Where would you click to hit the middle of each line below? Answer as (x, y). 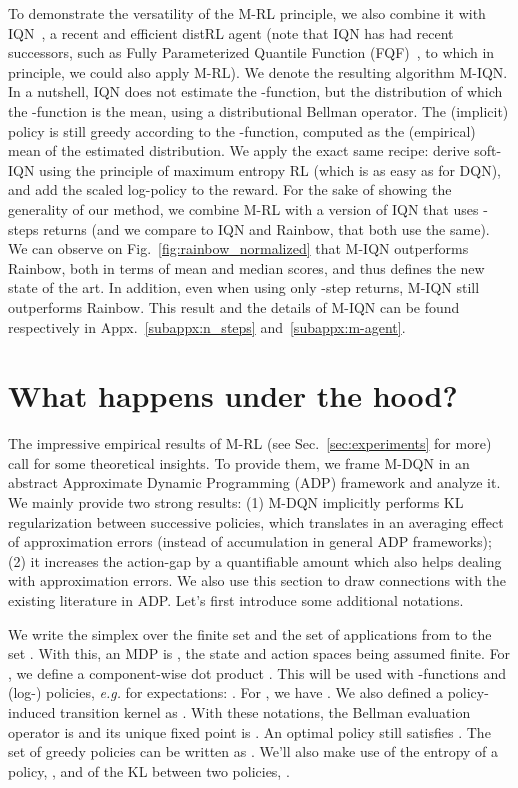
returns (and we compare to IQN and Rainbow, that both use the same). (266, 228)
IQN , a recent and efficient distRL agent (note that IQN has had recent (231, 32)
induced (32, 711)
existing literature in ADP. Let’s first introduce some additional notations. (236, 599)
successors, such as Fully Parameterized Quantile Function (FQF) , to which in (251, 52)
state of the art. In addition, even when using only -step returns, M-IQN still (244, 287)
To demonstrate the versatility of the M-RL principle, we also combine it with (247, 13)
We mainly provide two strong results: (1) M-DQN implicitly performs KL (236, 502)
